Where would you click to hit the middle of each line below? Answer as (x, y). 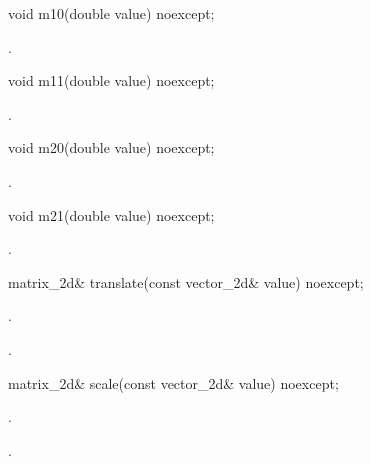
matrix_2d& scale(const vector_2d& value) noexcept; (173, 382)
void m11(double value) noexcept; (111, 80)
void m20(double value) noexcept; (111, 147)
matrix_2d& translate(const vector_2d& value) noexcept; (186, 281)
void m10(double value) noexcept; (111, 13)
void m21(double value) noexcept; (111, 214)
